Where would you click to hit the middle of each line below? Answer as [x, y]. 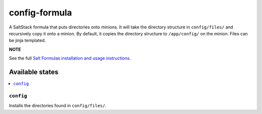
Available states [34, 72]
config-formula [41, 13]
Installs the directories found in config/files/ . [58, 106]
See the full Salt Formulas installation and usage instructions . [70, 58]
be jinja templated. [27, 41]
